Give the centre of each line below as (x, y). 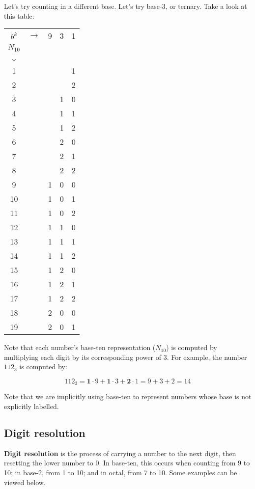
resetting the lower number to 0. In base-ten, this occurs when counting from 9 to (127, 463)
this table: (19, 15)
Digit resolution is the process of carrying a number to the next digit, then (120, 453)
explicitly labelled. (31, 406)
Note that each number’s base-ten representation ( (80, 347)
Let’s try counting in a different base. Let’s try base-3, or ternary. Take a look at (126, 6)
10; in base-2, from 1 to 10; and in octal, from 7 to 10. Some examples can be (121, 472)
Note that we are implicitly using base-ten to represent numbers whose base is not (128, 396)
